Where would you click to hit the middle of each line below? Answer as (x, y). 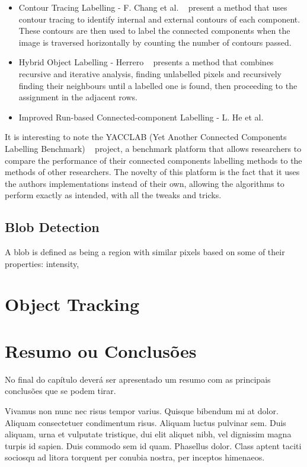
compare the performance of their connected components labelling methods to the (153, 160)
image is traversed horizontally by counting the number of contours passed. (155, 42)
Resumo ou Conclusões (101, 350)
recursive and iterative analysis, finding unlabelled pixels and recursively (150, 73)
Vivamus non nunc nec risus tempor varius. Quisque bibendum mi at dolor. (142, 410)
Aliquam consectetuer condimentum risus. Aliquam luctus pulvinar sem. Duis (145, 422)
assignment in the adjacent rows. (78, 97)
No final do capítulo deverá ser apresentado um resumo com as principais (138, 379)
